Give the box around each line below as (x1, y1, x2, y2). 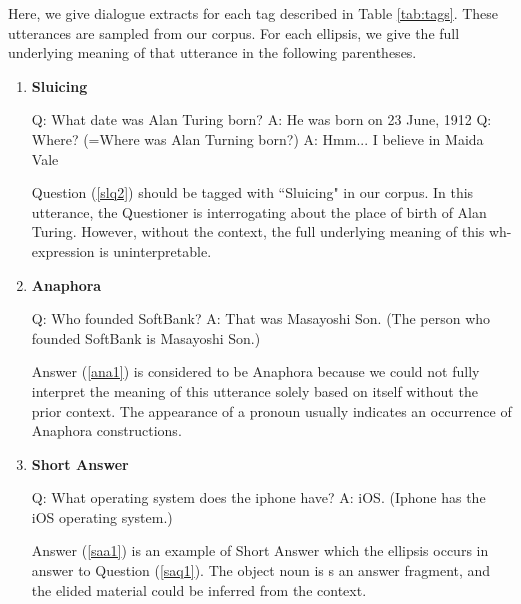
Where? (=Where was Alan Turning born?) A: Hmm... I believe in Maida (31, 128, 484, 149)
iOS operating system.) (31, 506, 173, 527)
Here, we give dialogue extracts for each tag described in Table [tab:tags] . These (8, 3, 499, 23)
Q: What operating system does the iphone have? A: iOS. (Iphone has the (31, 487, 486, 508)
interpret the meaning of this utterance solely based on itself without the (31, 380, 478, 401)
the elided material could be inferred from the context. (31, 579, 367, 600)
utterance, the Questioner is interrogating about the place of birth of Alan (31, 201, 487, 222)
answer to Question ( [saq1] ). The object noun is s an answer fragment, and (31, 560, 491, 581)
